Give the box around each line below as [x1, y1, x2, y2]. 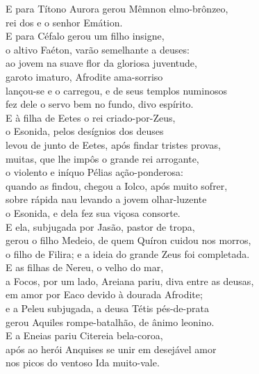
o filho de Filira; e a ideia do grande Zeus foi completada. [6, 246, 250, 261]
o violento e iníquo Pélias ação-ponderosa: [6, 165, 183, 179]
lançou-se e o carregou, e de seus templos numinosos [6, 83, 227, 97]
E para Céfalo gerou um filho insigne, [6, 29, 165, 43]
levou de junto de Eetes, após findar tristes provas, [6, 137, 221, 152]
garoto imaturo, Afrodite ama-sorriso [6, 69, 163, 83]
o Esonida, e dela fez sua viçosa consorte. [6, 205, 181, 220]
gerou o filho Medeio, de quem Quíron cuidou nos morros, [6, 233, 251, 247]
